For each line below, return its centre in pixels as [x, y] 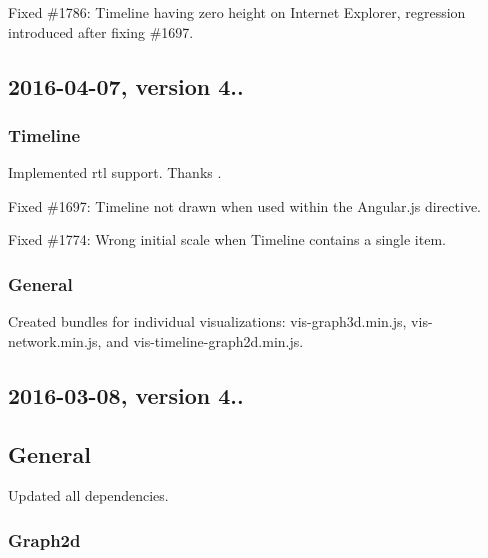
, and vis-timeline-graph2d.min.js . [200, 340]
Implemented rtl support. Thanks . [115, 172]
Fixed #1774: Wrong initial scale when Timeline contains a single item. [227, 239]
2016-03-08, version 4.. [126, 394]
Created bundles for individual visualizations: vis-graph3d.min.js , [207, 321]
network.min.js [53, 340]
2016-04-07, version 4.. [126, 85]
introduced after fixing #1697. [101, 31]
